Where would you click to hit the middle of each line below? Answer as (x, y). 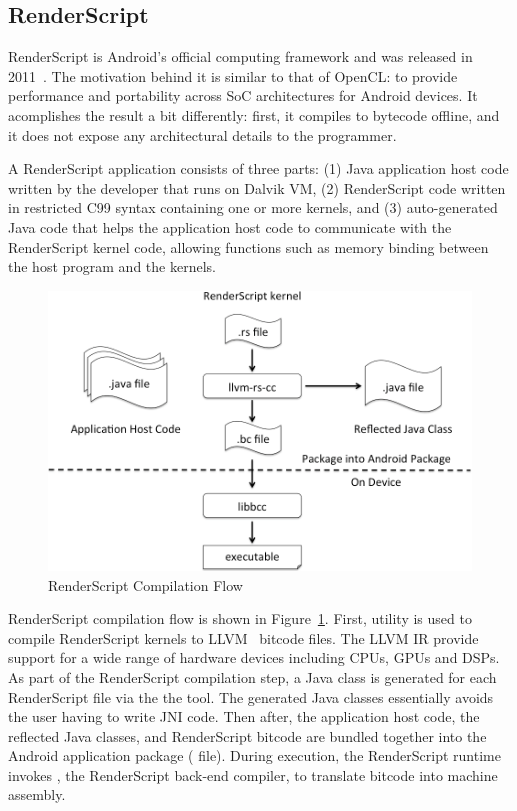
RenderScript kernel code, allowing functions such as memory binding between (248, 246)
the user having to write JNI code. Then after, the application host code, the (244, 716)
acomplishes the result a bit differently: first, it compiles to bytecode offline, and (254, 114)
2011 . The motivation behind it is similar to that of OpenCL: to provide (233, 75)
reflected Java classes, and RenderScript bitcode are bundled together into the (247, 735)
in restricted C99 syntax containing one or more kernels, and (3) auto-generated (253, 207)
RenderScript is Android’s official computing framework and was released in (240, 56)
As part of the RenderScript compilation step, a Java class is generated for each (252, 676)
